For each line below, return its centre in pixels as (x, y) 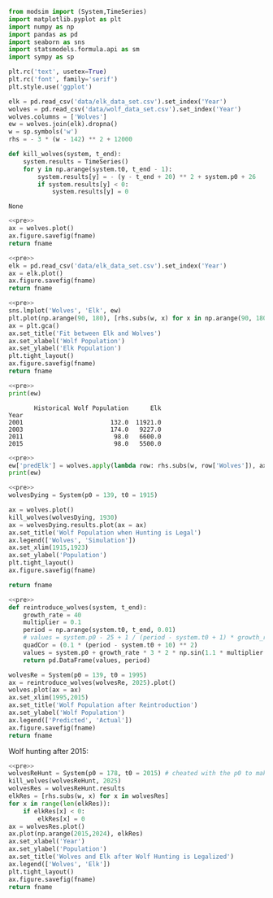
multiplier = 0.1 (52, 622)
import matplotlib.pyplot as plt (65, 19)
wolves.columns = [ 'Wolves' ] (58, 117)
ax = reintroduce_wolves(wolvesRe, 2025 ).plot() (92, 682)
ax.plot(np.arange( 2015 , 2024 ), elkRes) (76, 834)
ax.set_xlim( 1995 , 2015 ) (49, 698)
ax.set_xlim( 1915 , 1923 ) (49, 548)
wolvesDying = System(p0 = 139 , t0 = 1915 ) (83, 495)
